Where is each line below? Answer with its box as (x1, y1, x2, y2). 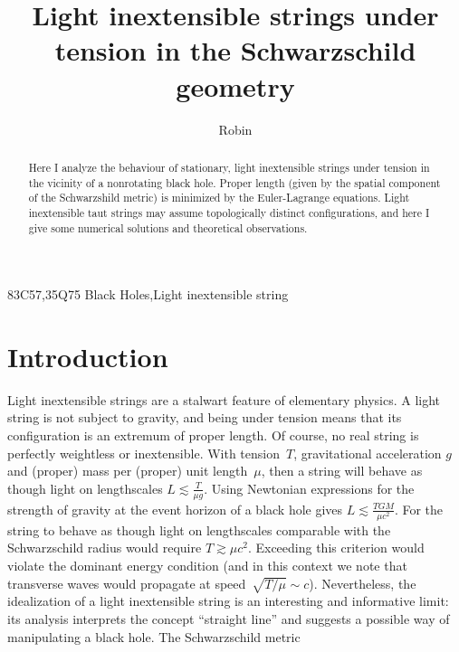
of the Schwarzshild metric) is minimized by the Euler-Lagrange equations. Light (28, 190, 410, 205)
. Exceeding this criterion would (247, 538, 425, 557)
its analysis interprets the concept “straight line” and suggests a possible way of (7, 609, 450, 628)
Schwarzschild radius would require (7, 538, 202, 557)
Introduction (7, 337, 168, 374)
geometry (176, 67, 295, 104)
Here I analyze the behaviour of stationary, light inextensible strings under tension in (28, 159, 430, 175)
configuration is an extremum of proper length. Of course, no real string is (7, 426, 419, 445)
